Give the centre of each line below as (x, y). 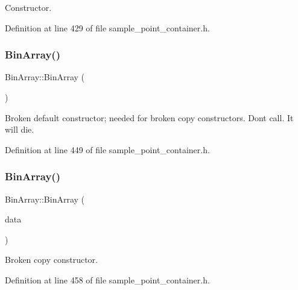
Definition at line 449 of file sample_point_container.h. (107, 149)
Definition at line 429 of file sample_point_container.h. (107, 27)
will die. (20, 129)
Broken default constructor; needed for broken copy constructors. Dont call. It (149, 117)
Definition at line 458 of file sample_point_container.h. (107, 279)
